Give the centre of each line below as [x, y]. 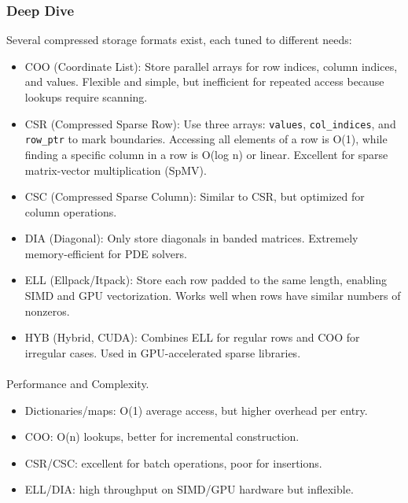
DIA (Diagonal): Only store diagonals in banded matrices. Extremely [191, 238]
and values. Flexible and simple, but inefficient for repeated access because [204, 81]
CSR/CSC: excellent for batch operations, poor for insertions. [173, 462]
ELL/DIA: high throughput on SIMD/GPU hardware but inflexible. [189, 489]
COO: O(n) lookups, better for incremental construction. [162, 436]
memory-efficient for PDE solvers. [106, 253]
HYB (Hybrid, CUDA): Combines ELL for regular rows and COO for [192, 337]
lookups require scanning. [86, 97]
